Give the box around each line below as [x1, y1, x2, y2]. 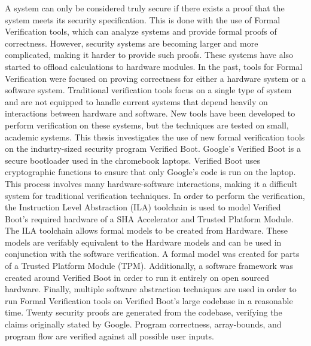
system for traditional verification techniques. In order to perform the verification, [5, 189, 305, 201]
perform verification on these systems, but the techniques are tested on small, [5, 118, 289, 131]
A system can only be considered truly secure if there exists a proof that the [5, 2, 285, 14]
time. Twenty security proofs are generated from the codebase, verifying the [5, 306, 282, 319]
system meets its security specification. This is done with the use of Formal [5, 13, 280, 26]
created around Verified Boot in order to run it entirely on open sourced [5, 271, 270, 283]
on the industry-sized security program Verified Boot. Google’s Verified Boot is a [5, 142, 301, 155]
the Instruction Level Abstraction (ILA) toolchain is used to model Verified [5, 201, 281, 213]
